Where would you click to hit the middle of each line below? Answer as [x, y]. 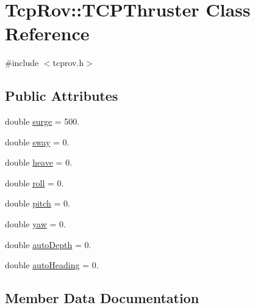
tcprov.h [68, 63]
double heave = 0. [39, 162]
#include [22, 63]
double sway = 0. [37, 141]
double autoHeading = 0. [52, 265]
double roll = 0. [34, 182]
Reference [47, 33]
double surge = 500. [42, 121]
